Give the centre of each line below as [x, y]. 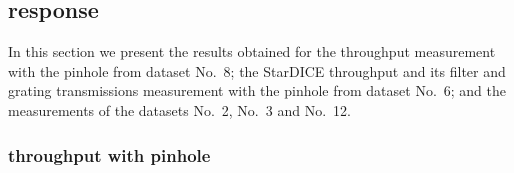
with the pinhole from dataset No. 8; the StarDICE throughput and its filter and [257, 70]
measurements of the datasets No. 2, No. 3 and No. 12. [179, 109]
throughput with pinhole [109, 154]
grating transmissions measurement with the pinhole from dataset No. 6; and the [257, 90]
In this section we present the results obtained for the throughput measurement [252, 51]
